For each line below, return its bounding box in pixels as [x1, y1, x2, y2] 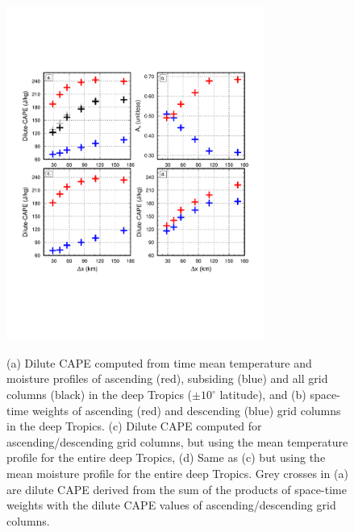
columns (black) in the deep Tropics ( [6, 386, 193, 403]
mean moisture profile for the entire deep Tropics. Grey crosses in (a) [6, 464, 348, 481]
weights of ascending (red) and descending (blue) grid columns [31, 401, 341, 418]
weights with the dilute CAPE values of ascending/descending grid [6, 497, 336, 513]
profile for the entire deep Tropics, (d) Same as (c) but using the [6, 449, 326, 466]
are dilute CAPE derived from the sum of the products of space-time [6, 480, 347, 497]
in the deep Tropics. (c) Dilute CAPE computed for [6, 418, 262, 434]
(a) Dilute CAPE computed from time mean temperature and [6, 354, 312, 371]
